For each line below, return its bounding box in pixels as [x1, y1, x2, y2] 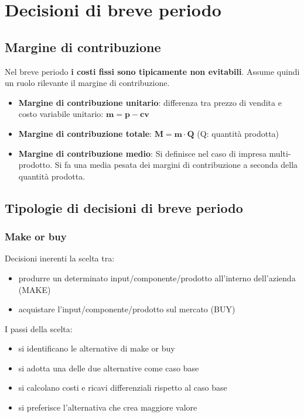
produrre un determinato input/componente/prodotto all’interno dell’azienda [18, 271, 296, 284]
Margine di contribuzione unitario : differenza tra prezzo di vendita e [18, 96, 282, 108]
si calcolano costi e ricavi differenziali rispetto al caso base [18, 381, 227, 394]
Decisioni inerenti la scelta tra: [5, 252, 115, 264]
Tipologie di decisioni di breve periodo [5, 198, 243, 216]
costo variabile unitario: [18, 108, 104, 120]
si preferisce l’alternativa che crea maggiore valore [18, 401, 197, 413]
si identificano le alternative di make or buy [18, 342, 175, 354]
